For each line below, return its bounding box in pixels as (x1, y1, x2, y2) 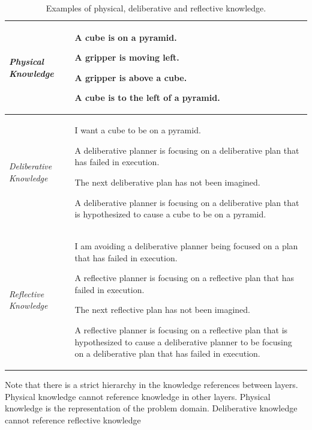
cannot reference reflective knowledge (5, 414, 141, 426)
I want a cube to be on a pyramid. (74, 124, 201, 136)
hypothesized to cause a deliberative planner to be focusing (74, 335, 292, 348)
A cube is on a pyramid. (74, 31, 177, 43)
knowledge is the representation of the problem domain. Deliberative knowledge (5, 402, 298, 414)
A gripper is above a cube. (74, 71, 187, 83)
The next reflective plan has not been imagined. (74, 303, 250, 316)
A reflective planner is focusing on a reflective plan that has (74, 271, 294, 284)
